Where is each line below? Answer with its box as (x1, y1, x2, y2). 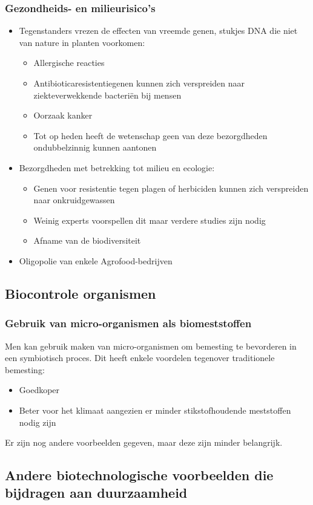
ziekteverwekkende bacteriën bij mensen (33, 88, 182, 101)
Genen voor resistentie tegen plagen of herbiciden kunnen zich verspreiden (33, 181, 309, 194)
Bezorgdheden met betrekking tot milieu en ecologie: (19, 161, 215, 174)
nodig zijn (19, 415, 56, 428)
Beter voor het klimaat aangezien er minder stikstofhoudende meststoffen (19, 403, 291, 416)
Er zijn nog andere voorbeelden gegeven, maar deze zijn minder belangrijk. (5, 436, 283, 449)
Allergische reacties (33, 56, 105, 69)
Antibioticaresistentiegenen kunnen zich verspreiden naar (33, 77, 245, 89)
